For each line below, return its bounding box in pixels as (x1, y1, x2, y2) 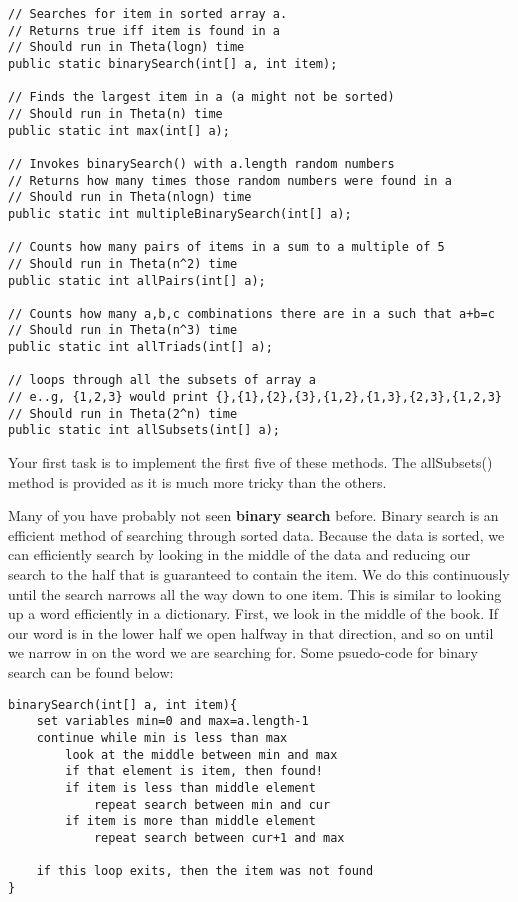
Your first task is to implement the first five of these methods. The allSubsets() (8, 452, 493, 473)
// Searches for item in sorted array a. (8, 7, 288, 21)
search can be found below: (8, 662, 174, 682)
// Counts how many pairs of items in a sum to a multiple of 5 (8, 240, 445, 255)
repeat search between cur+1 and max (93, 830, 345, 845)
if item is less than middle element (65, 780, 316, 795)
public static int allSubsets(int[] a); (8, 423, 281, 438)
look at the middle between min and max (65, 747, 338, 762)
